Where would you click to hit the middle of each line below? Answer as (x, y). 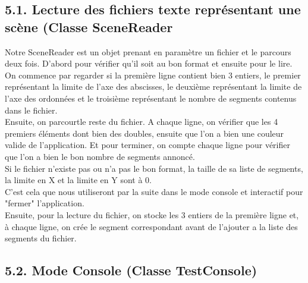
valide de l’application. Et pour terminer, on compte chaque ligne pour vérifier (147, 145)
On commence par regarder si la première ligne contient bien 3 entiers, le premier (153, 75)
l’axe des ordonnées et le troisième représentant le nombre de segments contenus (151, 98)
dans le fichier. (31, 110)
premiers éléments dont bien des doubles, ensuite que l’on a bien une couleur (144, 133)
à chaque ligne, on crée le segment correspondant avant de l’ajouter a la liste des (151, 226)
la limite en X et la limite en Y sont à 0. (78, 180)
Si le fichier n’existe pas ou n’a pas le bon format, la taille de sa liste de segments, (154, 168)
